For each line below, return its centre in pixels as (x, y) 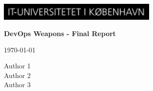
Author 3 (17, 84)
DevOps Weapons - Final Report (60, 33)
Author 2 (17, 75)
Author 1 (17, 66)
